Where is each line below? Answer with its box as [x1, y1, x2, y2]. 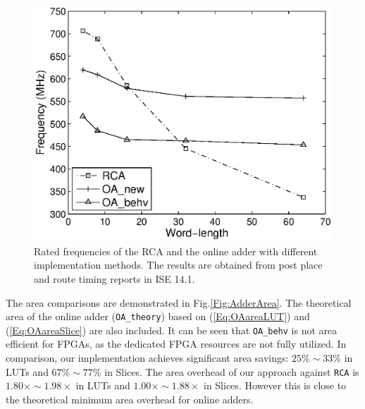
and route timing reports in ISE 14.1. [34, 271, 195, 286]
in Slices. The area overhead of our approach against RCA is [104, 364, 359, 379]
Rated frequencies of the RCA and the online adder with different [34, 243, 318, 258]
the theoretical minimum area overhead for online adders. [6, 391, 254, 406]
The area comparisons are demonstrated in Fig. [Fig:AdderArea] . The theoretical [6, 295, 352, 310]
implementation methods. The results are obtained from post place [34, 257, 323, 272]
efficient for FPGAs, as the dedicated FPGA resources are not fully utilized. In [6, 336, 347, 351]
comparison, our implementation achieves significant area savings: [6, 350, 289, 365]
